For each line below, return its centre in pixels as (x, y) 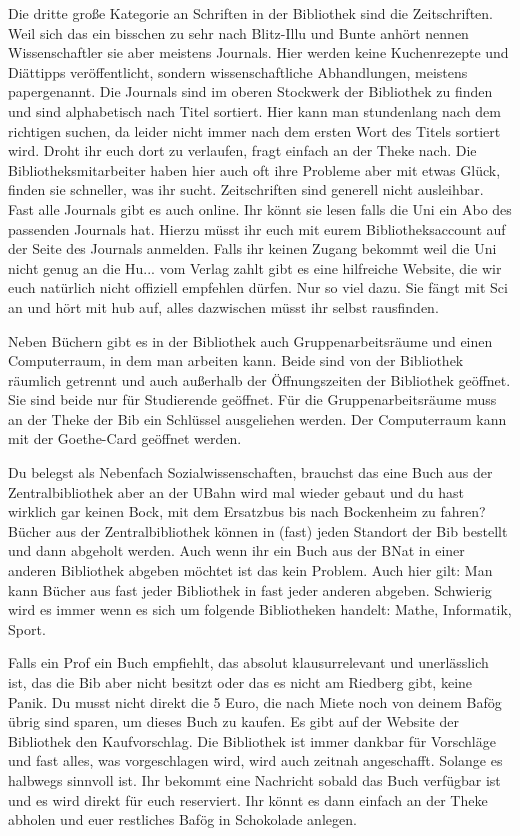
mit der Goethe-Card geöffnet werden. (125, 438)
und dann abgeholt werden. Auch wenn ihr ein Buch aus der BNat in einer (236, 550)
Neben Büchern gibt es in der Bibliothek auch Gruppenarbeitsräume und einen (250, 340)
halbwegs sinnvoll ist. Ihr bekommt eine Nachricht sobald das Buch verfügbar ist (254, 779)
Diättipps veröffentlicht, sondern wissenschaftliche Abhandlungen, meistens (238, 71)
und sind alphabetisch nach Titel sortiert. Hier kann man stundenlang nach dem (254, 110)
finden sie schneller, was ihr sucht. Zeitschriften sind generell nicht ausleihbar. (246, 189)
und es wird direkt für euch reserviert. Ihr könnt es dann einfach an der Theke (248, 799)
